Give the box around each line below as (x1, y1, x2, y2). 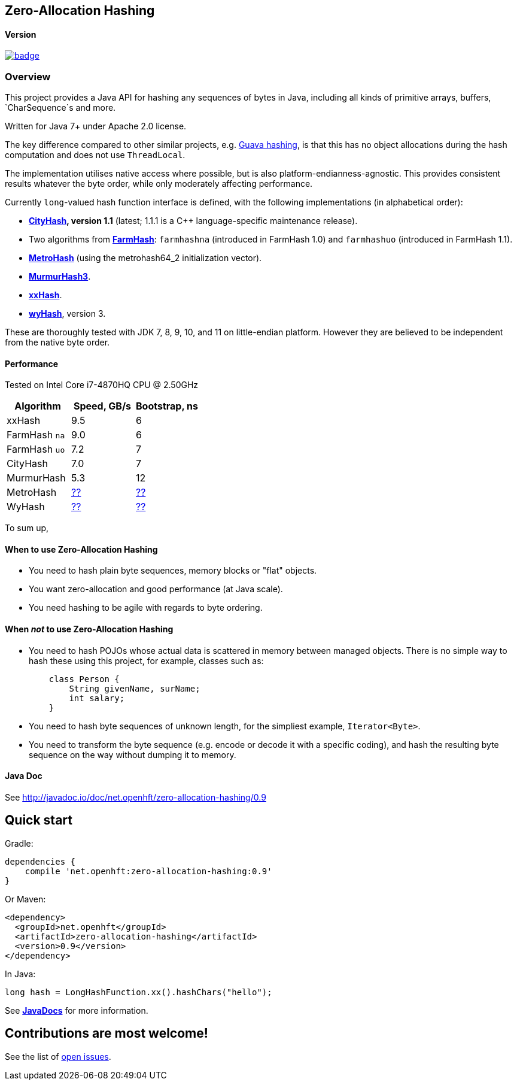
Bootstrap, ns (136, 400, 199, 413)
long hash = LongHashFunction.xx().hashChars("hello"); (5, 987, 272, 997)
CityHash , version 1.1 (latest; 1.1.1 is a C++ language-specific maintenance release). (29, 215, 358, 226)
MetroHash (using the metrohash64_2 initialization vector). (29, 252, 262, 263)
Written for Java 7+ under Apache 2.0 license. (5, 120, 187, 131)
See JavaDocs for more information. (5, 1005, 148, 1016)
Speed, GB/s (73, 400, 132, 413)
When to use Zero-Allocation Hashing (5, 544, 158, 554)
